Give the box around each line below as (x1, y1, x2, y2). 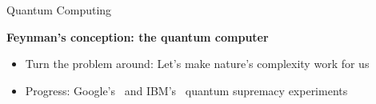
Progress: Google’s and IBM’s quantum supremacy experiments (25, 82, 348, 98)
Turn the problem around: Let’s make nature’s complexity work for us (25, 55, 370, 72)
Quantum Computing (6, 2, 112, 18)
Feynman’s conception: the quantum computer (6, 28, 269, 45)
